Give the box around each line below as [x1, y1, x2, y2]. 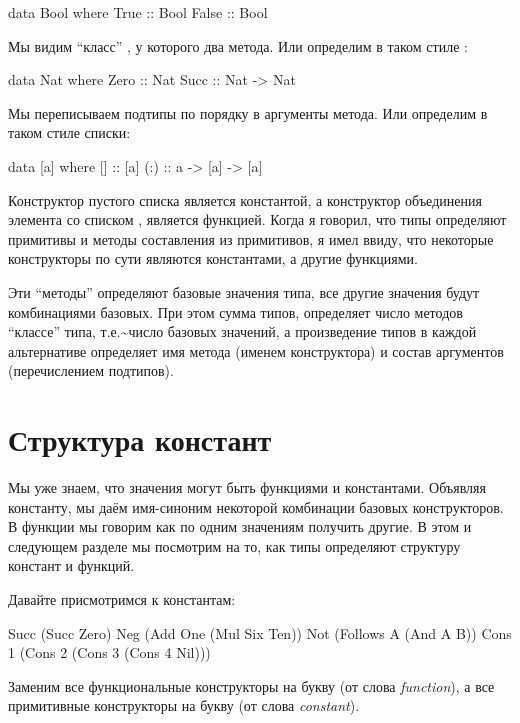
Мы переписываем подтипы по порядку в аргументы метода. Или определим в [8, 102, 488, 123]
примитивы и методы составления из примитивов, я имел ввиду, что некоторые [8, 228, 494, 249]
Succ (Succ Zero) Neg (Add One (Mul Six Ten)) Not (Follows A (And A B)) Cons [8, 622, 512, 643]
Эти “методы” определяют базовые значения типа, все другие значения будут [8, 281, 480, 302]
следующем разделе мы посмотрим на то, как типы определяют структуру [8, 535, 461, 556]
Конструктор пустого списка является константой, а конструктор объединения [8, 189, 482, 210]
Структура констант [8, 419, 272, 460]
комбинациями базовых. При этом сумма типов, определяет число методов [8, 301, 463, 322]
